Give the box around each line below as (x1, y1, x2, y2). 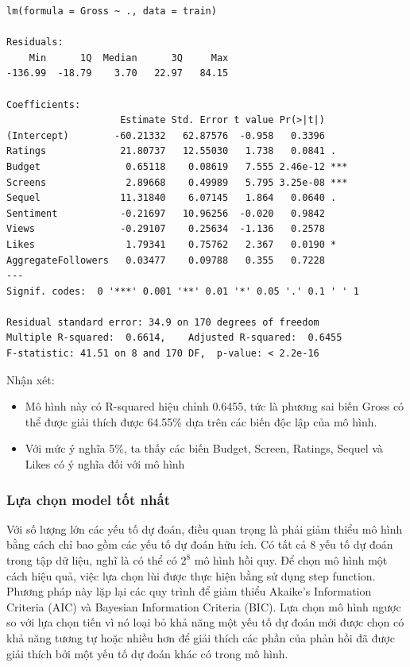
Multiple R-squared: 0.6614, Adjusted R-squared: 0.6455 (6, 332, 342, 344)
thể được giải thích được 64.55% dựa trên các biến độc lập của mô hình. (25, 413, 377, 430)
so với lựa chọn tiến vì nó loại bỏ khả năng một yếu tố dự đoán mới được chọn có (6, 614, 404, 630)
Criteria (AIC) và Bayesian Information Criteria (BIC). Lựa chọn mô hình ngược (6, 598, 401, 615)
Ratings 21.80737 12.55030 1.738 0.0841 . (6, 145, 337, 157)
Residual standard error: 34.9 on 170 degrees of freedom (6, 316, 319, 328)
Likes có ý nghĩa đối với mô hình (25, 456, 185, 472)
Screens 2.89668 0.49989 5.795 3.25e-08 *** (6, 176, 348, 188)
